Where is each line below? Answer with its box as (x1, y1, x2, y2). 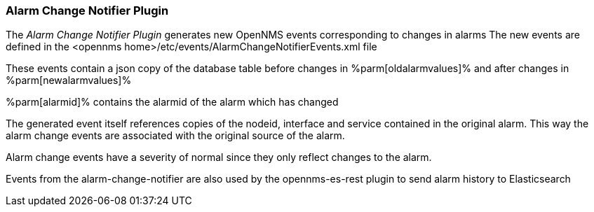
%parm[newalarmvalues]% (6, 74, 132, 87)
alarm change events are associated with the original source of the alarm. (6, 129, 345, 142)
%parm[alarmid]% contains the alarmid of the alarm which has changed (6, 96, 339, 108)
